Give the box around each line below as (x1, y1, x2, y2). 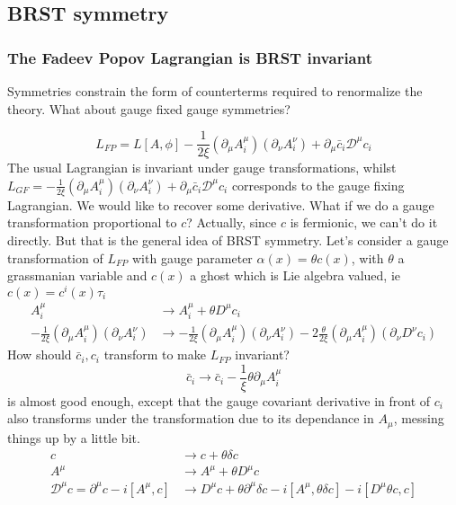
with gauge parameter (132, 248, 253, 267)
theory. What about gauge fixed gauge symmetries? (7, 99, 291, 118)
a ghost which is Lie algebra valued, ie (190, 266, 400, 285)
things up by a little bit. (7, 428, 140, 447)
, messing (393, 409, 444, 428)
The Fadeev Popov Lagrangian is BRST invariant (7, 46, 373, 68)
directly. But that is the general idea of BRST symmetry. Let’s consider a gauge (7, 231, 449, 250)
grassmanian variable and (7, 266, 148, 285)
